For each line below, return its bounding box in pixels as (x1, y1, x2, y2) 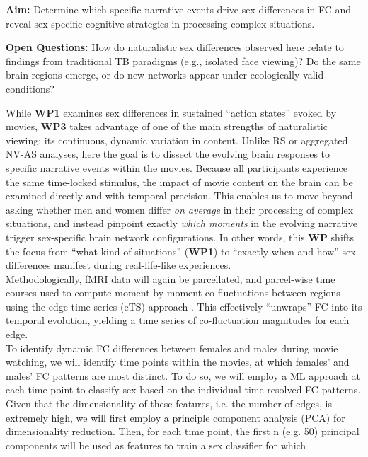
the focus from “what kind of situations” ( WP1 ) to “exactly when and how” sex (6, 243, 356, 258)
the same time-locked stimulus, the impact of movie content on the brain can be (6, 174, 353, 189)
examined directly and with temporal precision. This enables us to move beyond (6, 188, 353, 203)
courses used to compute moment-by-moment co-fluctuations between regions (6, 285, 340, 300)
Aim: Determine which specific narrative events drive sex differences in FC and (6, 2, 352, 16)
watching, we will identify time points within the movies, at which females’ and (6, 354, 350, 369)
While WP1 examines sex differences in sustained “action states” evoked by (6, 105, 337, 120)
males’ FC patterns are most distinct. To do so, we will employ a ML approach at (6, 368, 360, 383)
